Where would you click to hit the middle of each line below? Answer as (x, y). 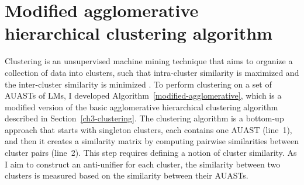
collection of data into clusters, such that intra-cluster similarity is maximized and (152, 72)
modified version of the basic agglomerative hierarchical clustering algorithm (141, 107)
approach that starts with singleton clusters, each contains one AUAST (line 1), (148, 129)
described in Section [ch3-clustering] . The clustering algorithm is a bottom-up (144, 118)
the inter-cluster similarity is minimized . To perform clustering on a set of (138, 84)
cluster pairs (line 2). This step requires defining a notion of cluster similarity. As (151, 153)
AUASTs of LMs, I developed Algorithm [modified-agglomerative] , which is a (143, 95)
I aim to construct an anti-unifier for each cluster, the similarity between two (143, 164)
